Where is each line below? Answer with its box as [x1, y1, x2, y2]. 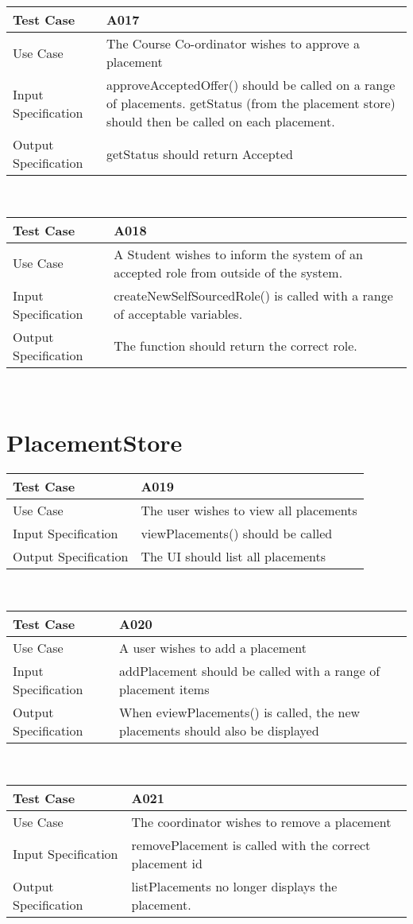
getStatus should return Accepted [106, 144, 293, 163]
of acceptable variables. [114, 304, 243, 323]
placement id [131, 853, 203, 872]
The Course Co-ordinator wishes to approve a [106, 34, 361, 52]
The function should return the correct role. [114, 336, 357, 355]
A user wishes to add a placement [119, 638, 307, 657]
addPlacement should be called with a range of [119, 661, 380, 680]
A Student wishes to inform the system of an [114, 244, 363, 263]
